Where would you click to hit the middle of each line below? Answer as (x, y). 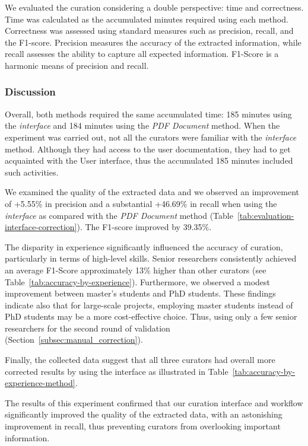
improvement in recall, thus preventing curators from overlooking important (143, 426)
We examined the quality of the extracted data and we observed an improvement (152, 192)
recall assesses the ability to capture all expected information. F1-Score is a (142, 54)
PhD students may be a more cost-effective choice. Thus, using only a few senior (151, 316)
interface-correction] (41, 227)
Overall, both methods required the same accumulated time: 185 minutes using (148, 114)
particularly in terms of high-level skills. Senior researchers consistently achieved (151, 258)
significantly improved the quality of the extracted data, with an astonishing (144, 414)
